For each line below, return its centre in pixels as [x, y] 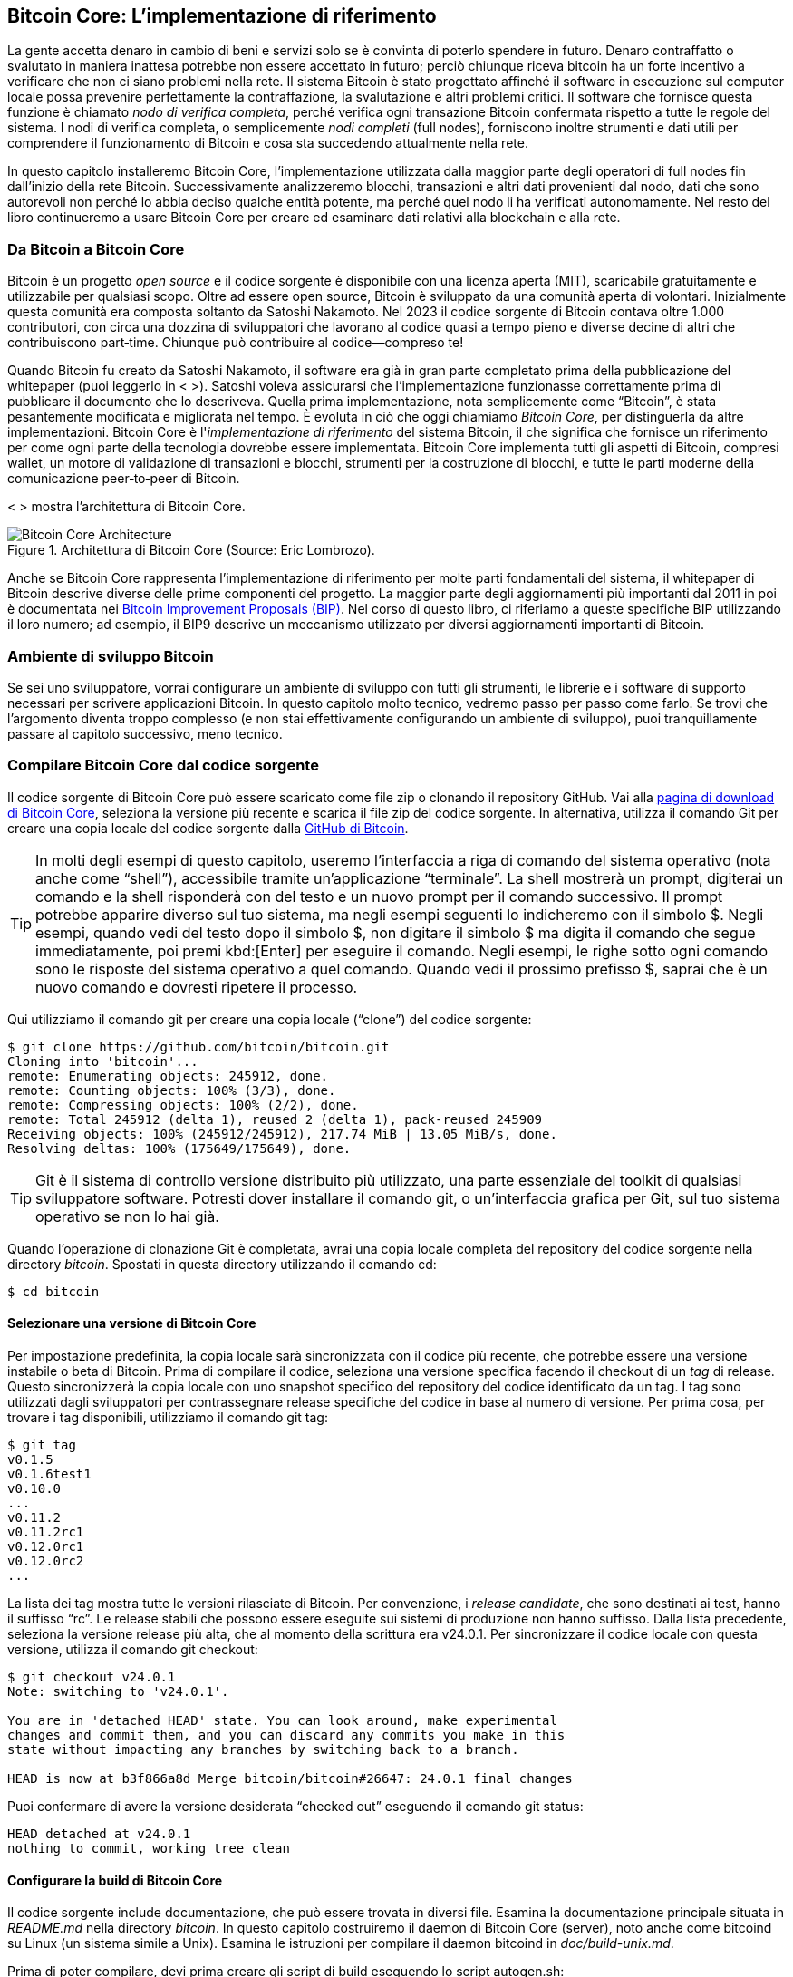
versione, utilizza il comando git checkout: [133, 1649]
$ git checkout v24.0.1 [92, 1677]
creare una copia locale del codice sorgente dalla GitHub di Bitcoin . [208, 828]
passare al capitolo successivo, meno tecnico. [145, 733]
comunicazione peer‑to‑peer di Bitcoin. [124, 479]
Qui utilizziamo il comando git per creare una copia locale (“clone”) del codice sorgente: [270, 1019]
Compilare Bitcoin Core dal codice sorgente [163, 766]
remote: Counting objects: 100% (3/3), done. [172, 1090]
